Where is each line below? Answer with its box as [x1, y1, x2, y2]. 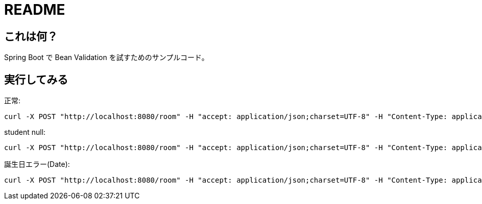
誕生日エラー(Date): [4, 160, 70, 169]
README [4, 1, 65, 18]
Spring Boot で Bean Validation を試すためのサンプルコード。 [4, 53, 209, 62]
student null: [4, 128, 46, 137]
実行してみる [4, 73, 68, 86]
